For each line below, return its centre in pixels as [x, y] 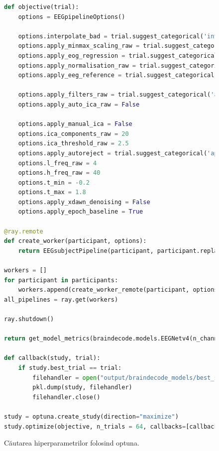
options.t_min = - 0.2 [54, 182]
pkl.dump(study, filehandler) [82, 388]
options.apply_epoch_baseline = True [81, 212]
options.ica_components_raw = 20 [73, 134]
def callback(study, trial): [52, 358]
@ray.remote [24, 231]
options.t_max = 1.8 [52, 192]
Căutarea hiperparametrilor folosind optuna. [72, 443]
